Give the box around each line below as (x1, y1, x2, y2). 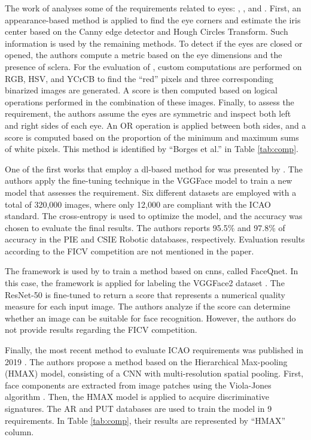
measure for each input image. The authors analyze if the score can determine (5, 300, 291, 312)
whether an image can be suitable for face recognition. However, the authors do (5, 311, 296, 324)
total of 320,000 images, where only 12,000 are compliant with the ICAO (5, 198, 272, 210)
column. (5, 426, 34, 438)
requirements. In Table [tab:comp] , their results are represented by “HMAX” (5, 414, 286, 426)
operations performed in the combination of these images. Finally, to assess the (5, 95, 294, 108)
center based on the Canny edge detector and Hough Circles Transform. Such (5, 25, 288, 38)
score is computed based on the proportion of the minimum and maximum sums (5, 131, 299, 143)
